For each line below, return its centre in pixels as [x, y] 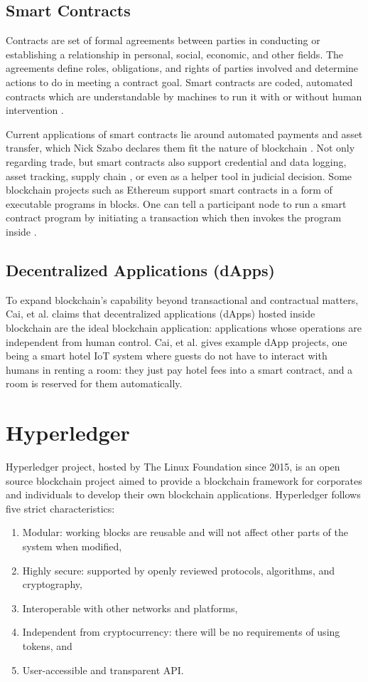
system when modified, [72, 546]
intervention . [35, 110]
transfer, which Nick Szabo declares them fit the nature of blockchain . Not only [180, 148]
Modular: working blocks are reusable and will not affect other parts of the [185, 532]
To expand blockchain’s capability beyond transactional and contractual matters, [182, 299]
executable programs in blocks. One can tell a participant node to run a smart [176, 203]
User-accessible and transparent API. [103, 670]
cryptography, [52, 584]
